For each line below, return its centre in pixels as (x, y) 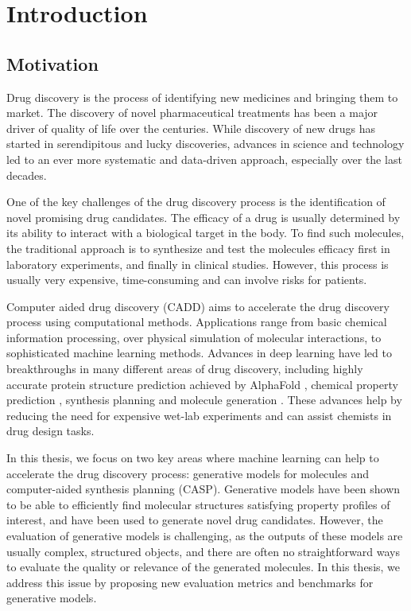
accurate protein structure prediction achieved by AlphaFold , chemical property (202, 384)
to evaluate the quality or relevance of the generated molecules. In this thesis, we (204, 567)
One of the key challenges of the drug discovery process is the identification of (196, 202)
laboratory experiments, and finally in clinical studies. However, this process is (198, 264)
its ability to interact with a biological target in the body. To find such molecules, (205, 233)
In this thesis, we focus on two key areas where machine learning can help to (193, 458)
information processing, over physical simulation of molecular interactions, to (194, 337)
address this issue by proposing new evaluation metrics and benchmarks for (190, 582)
